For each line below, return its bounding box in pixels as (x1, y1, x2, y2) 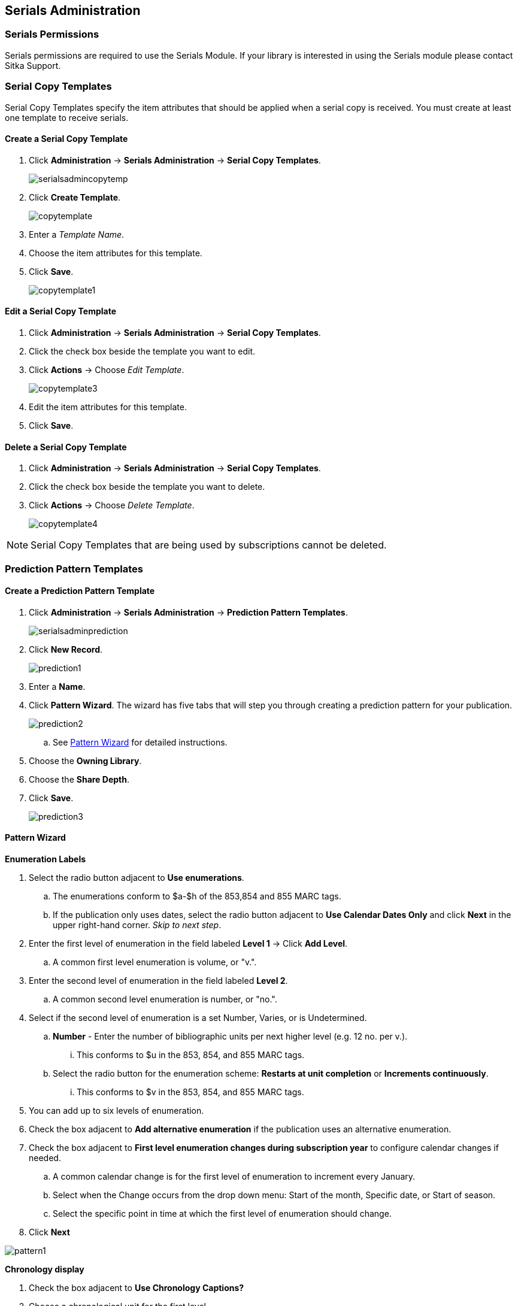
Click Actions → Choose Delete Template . (29, 500, 195, 511)
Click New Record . (29, 644, 103, 654)
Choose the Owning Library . (29, 755, 142, 766)
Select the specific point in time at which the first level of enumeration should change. (53, 1208, 392, 1219)
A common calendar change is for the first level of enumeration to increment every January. (53, 1171, 416, 1182)
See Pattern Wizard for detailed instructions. (53, 737, 228, 747)
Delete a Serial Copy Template (5, 441, 127, 452)
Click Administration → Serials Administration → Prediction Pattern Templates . (29, 607, 348, 617)
